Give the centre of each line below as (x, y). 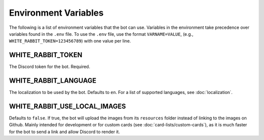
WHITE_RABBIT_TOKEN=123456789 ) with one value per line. (70, 41)
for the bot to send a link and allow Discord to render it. (65, 132)
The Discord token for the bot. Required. (50, 67)
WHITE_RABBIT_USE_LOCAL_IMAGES (67, 106)
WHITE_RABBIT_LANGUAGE (53, 81)
